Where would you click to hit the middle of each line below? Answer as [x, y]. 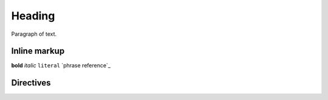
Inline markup [38, 51]
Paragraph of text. [34, 34]
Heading [33, 16]
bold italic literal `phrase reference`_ [61, 65]
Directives [31, 83]
